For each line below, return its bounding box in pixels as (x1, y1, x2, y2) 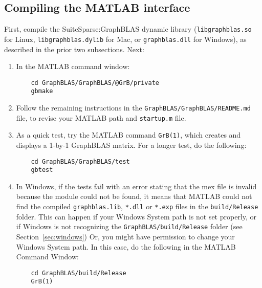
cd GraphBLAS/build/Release (31, 269, 126, 277)
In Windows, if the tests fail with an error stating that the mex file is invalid (16, 181, 257, 191)
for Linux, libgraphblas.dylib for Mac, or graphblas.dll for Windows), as (4, 33, 247, 44)
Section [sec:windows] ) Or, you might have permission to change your (16, 231, 235, 241)
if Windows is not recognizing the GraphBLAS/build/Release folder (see (16, 221, 243, 232)
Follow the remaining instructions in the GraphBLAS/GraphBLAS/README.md (16, 102, 251, 113)
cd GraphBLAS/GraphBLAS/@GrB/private (31, 79, 159, 86)
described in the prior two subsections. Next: (4, 43, 144, 54)
